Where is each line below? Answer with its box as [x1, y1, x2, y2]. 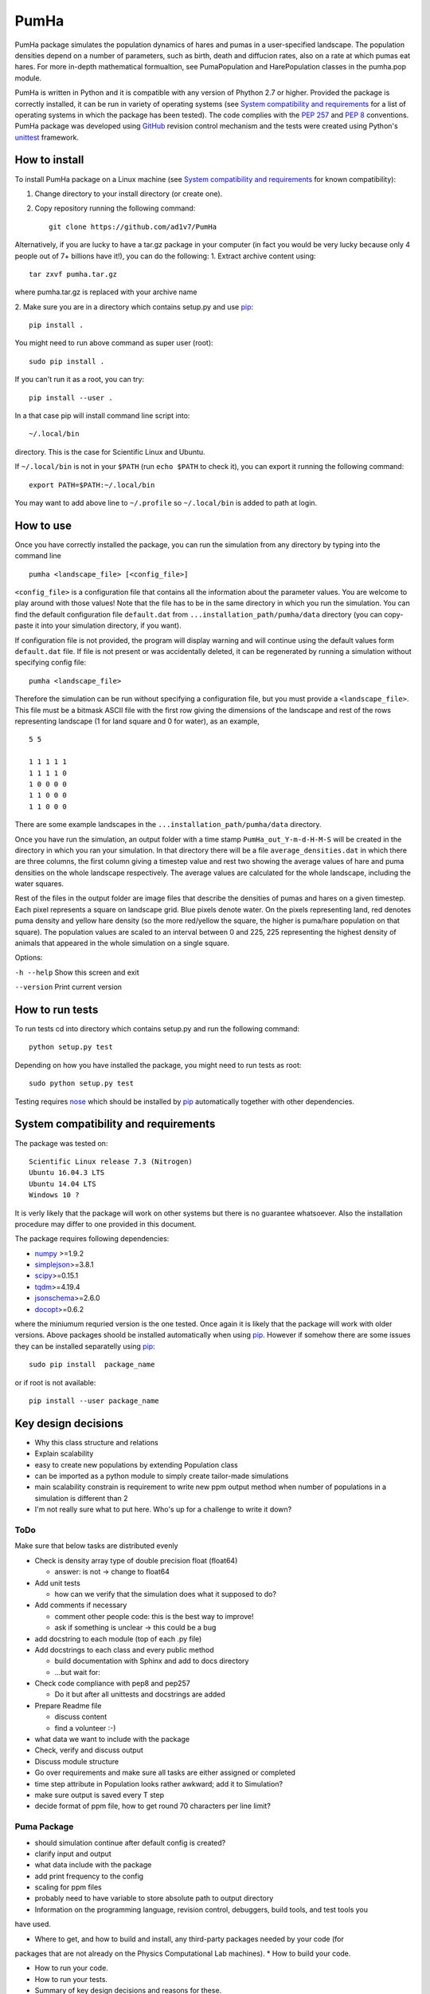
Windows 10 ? [29, 1191, 80, 1200]
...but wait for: [54, 1667, 101, 1677]
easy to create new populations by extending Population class [34, 1460, 238, 1469]
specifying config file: [14, 658, 87, 668]
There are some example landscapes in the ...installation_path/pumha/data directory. [14, 820, 322, 830]
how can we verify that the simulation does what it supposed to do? [54, 1589, 276, 1598]
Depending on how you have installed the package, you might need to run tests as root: [14, 1060, 302, 1070]
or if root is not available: [14, 1377, 96, 1387]
